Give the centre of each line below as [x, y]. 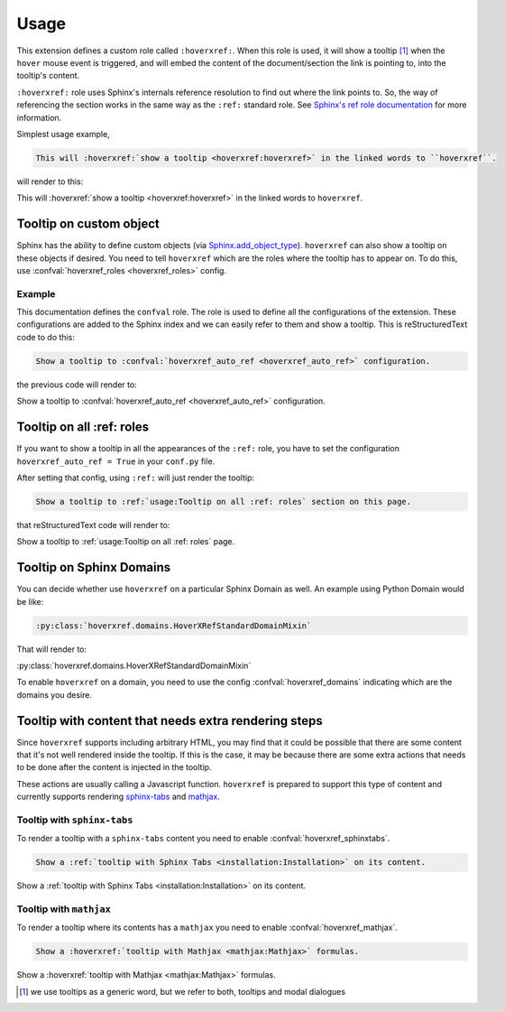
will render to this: [50, 181]
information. [39, 117]
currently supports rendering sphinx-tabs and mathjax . [119, 797]
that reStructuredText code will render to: [93, 525]
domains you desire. [55, 694]
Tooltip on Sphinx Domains [94, 567]
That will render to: [52, 649]
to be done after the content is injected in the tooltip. [114, 767]
